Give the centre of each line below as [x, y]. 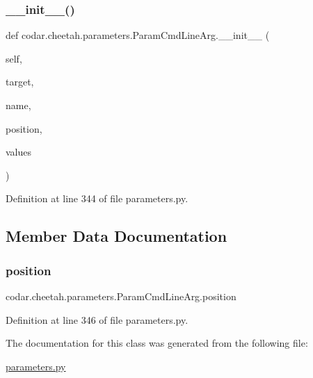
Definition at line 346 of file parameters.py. [97, 319]
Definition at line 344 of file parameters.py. [97, 198]
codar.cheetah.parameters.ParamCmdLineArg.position [121, 296]
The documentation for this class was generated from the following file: [157, 343]
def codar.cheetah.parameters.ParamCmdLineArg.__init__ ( [138, 35]
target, [20, 82]
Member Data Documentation [117, 236]
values [19, 152]
